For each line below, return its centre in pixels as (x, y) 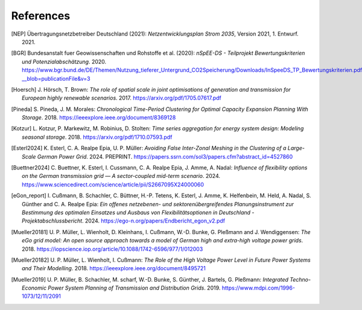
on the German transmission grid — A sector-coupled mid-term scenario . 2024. (121, 176)
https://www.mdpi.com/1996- (259, 288)
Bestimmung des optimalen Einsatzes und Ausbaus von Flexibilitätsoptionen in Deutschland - (138, 212)
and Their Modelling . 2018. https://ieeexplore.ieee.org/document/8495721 (114, 268)
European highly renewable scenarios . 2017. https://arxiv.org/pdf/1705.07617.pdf (122, 98)
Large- (296, 148)
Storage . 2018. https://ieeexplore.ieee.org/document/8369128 (99, 118)
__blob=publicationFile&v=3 (56, 78)
